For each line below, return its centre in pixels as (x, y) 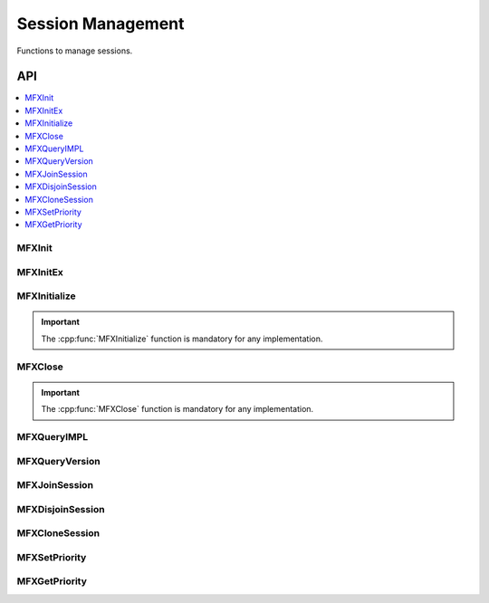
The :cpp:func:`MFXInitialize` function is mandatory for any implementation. (182, 339)
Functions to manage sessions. (75, 51)
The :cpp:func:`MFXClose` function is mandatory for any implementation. (177, 409)
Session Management (101, 24)
